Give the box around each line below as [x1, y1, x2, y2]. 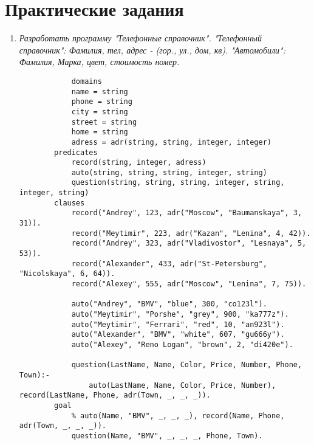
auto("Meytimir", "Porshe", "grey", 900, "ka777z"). [71, 310, 289, 319]
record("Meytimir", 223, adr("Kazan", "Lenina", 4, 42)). [71, 229, 311, 238]
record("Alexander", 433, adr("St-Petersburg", [71, 259, 267, 268]
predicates [54, 148, 98, 157]
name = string [71, 87, 128, 96]
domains [71, 77, 102, 86]
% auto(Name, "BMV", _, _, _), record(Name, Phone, [71, 411, 285, 420]
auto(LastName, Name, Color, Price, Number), [89, 381, 276, 390]
